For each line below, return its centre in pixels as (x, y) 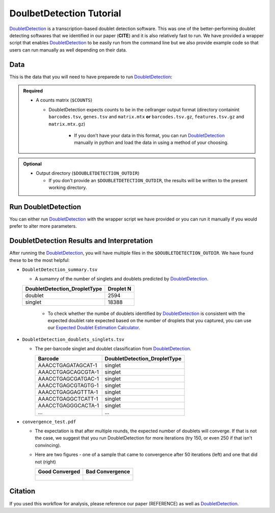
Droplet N (120, 288)
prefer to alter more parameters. (43, 226)
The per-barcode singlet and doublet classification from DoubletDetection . (113, 349)
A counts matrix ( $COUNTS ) (64, 100)
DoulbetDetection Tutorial (65, 13)
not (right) (45, 461)
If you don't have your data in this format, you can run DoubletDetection (149, 135)
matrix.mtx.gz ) (67, 124)
